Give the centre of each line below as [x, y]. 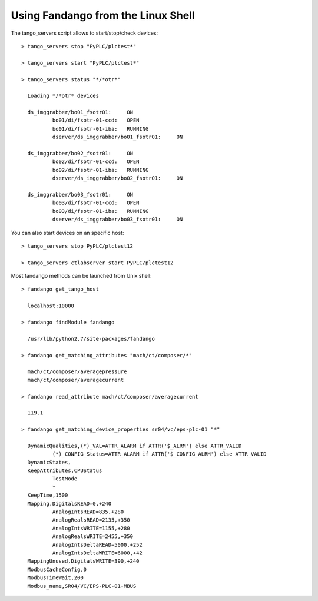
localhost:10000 [51, 306]
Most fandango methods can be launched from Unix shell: [81, 276]
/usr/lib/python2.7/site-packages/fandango [91, 339]
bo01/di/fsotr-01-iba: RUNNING [100, 129]
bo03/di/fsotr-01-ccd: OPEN [96, 203]
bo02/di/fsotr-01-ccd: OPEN [96, 162]
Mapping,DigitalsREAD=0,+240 [69, 504]
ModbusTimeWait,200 [55, 578]
